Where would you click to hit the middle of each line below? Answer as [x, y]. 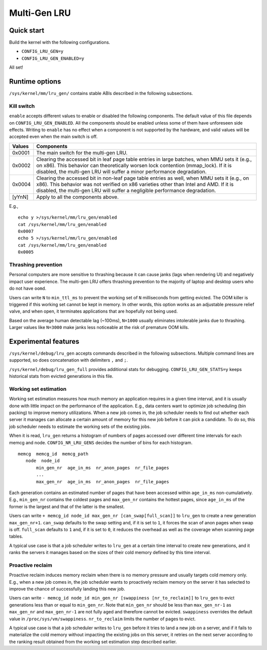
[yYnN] [20, 197]
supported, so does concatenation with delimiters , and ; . [68, 360]
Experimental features [44, 341]
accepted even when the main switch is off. [53, 137]
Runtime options [35, 82]
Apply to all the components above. [77, 197]
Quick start [27, 30]
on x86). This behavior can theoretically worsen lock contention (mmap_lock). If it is [134, 165]
